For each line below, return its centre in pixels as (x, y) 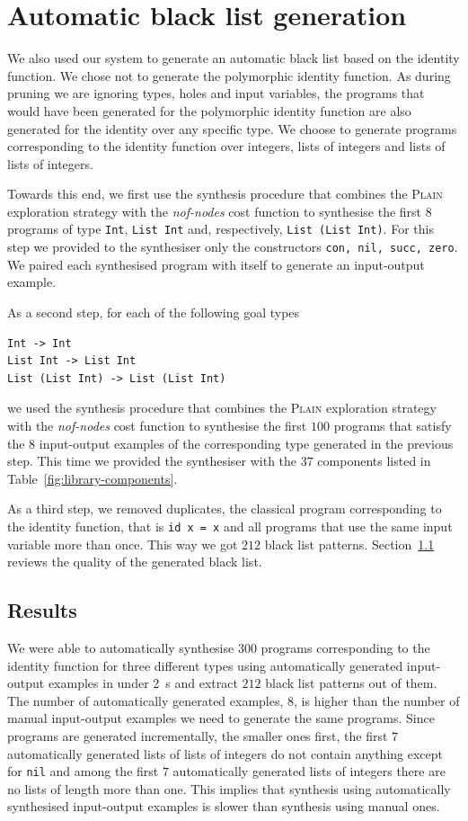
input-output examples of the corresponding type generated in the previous (246, 443)
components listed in (374, 461)
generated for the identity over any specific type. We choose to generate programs (232, 128)
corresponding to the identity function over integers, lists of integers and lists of (226, 146)
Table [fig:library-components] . (93, 478)
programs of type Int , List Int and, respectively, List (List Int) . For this (221, 229)
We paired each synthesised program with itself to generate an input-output (216, 264)
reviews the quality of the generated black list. (135, 562)
